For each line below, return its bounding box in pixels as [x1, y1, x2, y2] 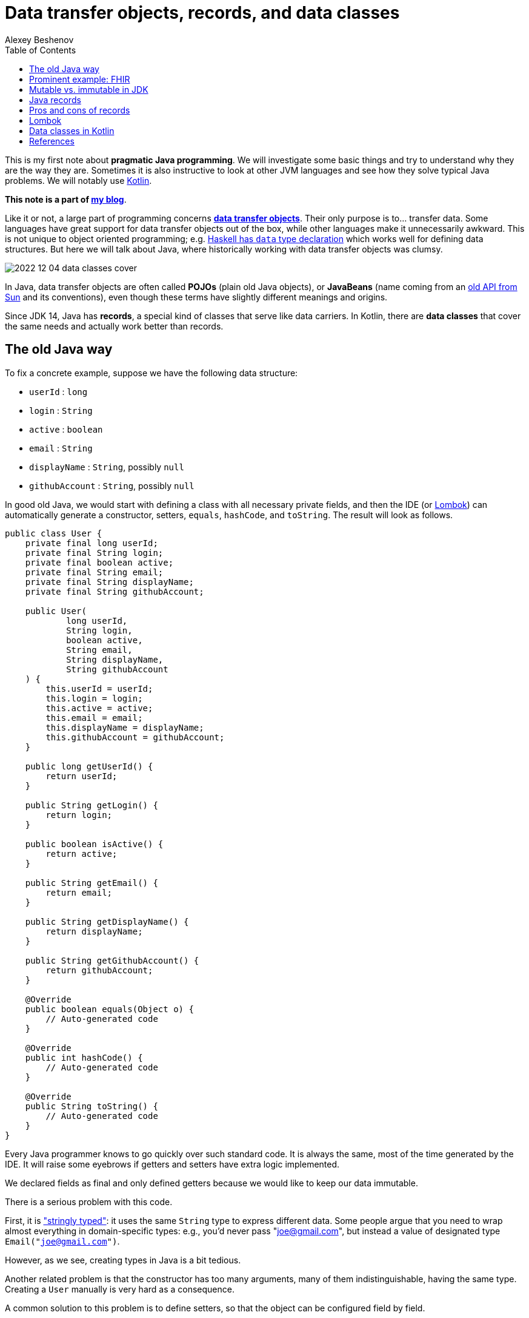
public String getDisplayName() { [25, 916, 189, 927]
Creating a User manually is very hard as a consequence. [5, 1283, 235, 1294]
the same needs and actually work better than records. [5, 320, 224, 331]
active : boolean [29, 424, 103, 434]
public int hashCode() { [25, 1052, 143, 1063]
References [29, 135, 75, 146]
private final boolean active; [25, 557, 174, 567]
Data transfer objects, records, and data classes [5, 2, 400, 23]
